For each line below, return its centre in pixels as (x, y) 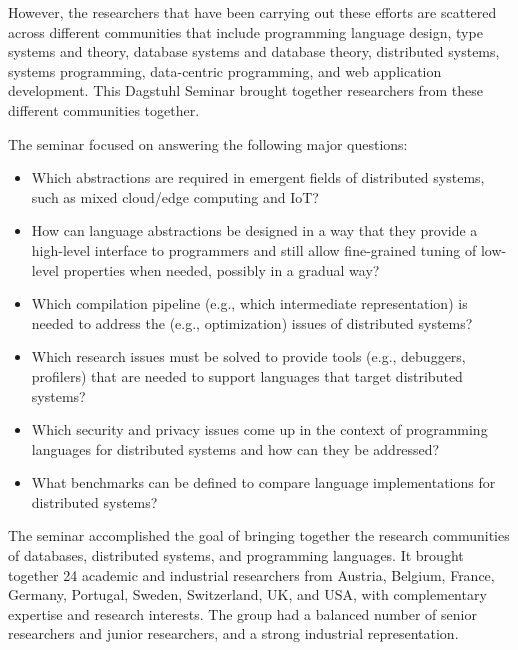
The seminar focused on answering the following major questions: (208, 143)
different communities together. (104, 109)
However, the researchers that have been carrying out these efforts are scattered (252, 12)
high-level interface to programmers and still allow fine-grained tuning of (254, 249)
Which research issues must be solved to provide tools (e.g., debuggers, (248, 356)
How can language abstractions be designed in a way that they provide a (254, 230)
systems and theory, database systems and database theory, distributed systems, (254, 51)
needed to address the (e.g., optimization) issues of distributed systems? (252, 322)
